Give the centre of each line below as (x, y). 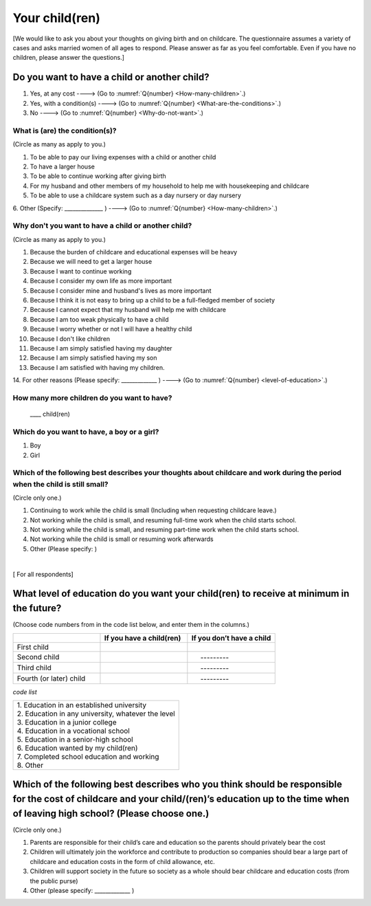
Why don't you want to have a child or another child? (102, 225)
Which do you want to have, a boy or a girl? (86, 432)
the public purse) (54, 881)
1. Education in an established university (82, 705)
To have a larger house (63, 166)
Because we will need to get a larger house (91, 262)
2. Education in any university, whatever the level (96, 714)
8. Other (30, 765)
